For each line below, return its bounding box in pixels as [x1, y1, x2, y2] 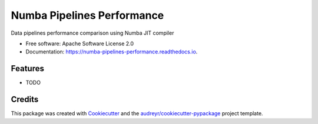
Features [11, 63, 44, 73]
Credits [11, 95, 39, 105]
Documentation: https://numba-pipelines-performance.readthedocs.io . [25, 48, 198, 55]
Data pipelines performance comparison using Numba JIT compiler [11, 29, 174, 36]
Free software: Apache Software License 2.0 [25, 40, 134, 47]
